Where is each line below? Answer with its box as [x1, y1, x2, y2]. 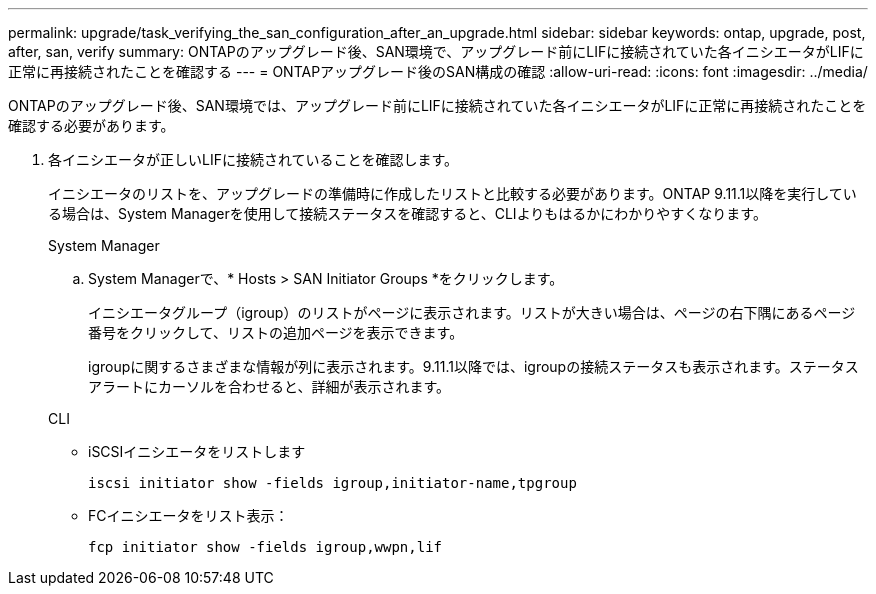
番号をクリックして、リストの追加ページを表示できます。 [88, 324, 464, 341]
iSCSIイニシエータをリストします [88, 443, 306, 460]
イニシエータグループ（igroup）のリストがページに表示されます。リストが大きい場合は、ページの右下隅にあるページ [88, 304, 856, 321]
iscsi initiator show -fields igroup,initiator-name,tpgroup [88, 475, 577, 491]
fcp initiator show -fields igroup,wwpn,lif [88, 539, 443, 555]
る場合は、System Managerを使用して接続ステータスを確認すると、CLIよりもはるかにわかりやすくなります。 [48, 205, 767, 222]
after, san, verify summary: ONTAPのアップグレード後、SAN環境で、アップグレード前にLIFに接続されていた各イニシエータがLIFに [8, 43, 864, 60]
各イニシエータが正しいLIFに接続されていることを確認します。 [48, 151, 459, 168]
